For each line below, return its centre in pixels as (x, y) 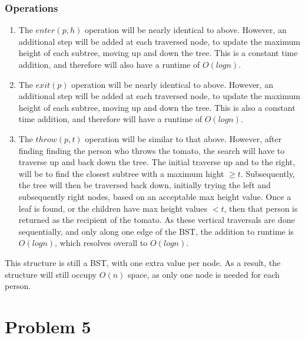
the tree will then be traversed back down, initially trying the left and (145, 185)
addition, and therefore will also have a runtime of (109, 64)
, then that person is (261, 208)
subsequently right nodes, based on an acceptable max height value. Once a (155, 196)
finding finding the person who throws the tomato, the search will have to (152, 150)
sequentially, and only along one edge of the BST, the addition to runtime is (156, 231)
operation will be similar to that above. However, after (183, 138)
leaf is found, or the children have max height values (113, 208)
